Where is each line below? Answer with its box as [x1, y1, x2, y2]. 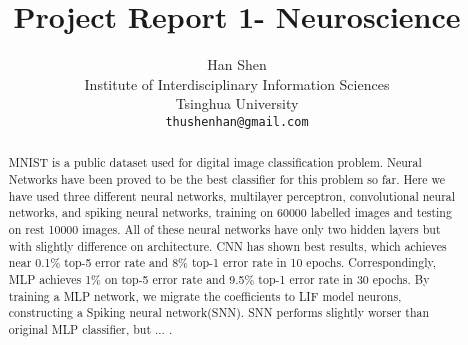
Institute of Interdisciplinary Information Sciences [84, 73, 390, 94]
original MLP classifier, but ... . [8, 320, 173, 337]
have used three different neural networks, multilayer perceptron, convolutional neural [8, 187, 456, 204]
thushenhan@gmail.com [165, 114, 309, 129]
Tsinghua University [175, 93, 299, 114]
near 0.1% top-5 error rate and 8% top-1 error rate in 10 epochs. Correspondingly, [8, 254, 437, 271]
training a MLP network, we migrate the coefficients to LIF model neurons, [8, 287, 402, 304]
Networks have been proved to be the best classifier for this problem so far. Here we [8, 171, 446, 188]
